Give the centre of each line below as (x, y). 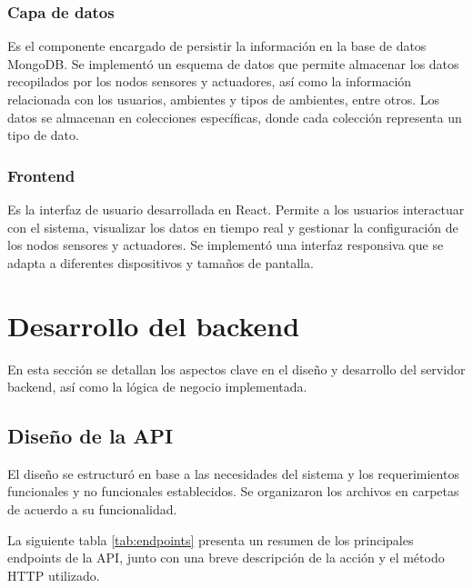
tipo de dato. (43, 135)
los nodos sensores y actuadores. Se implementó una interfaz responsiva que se (226, 245)
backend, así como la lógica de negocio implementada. (157, 387)
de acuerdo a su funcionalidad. (92, 509)
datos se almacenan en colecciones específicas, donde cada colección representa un (235, 117)
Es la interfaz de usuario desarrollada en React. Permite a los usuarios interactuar (236, 209)
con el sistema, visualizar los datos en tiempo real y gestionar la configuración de (233, 227)
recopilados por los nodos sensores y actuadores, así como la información (210, 81)
